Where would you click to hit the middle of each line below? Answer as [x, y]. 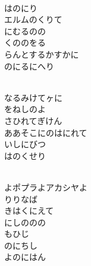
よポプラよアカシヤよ [46, 187]
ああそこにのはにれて [46, 132]
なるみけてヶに [33, 97]
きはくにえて [29, 210]
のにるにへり [29, 66]
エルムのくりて [33, 19]
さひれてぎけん [33, 120]
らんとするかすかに [42, 54]
